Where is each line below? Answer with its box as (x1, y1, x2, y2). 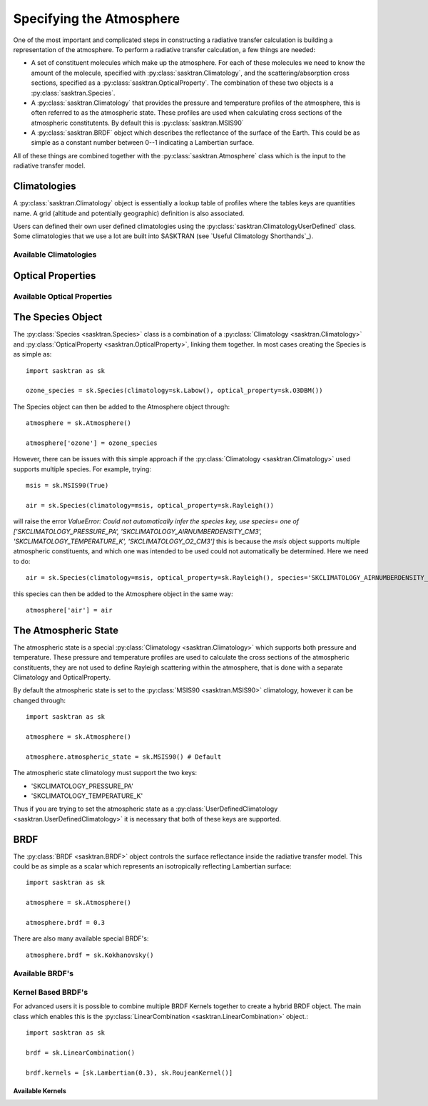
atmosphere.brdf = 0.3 (26, 918, 106, 926)
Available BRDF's (13, 968, 74, 978)
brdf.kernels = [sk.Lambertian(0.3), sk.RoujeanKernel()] (26, 1068, 233, 1077)
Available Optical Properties (13, 291, 113, 301)
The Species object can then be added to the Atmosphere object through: (13, 402, 230, 411)
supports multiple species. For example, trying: (13, 464, 151, 473)
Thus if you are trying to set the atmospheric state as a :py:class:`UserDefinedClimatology (13, 804, 278, 813)
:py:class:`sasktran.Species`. (31, 88, 116, 97)
